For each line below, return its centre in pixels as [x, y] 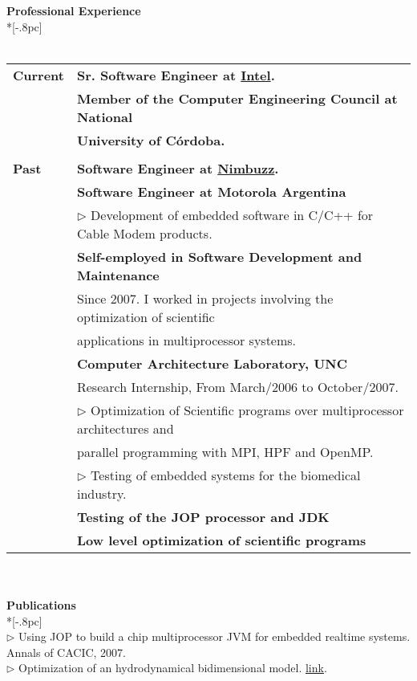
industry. [101, 493]
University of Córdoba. [151, 140]
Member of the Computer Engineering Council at [237, 98]
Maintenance [118, 275]
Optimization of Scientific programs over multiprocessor [247, 410]
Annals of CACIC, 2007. [67, 652]
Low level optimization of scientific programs [221, 540]
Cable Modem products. [144, 233]
